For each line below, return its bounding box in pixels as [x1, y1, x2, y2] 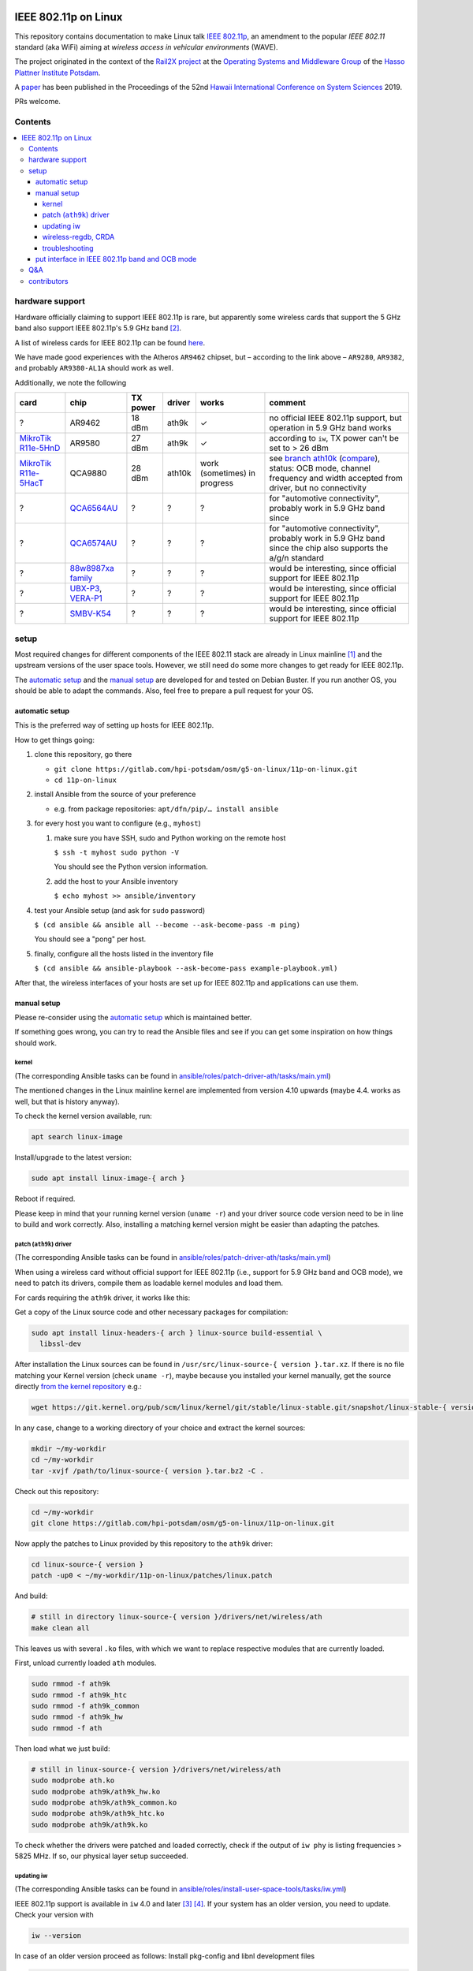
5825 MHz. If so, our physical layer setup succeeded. [14, 1851, 188, 1861]
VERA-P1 [69, 593, 102, 604]
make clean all [31, 1623, 90, 1632]
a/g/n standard [269, 553, 325, 564]
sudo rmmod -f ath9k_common [31, 1701, 140, 1710]
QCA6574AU [69, 538, 117, 549]
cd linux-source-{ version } [31, 1560, 144, 1569]
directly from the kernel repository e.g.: [14, 1382, 142, 1392]
